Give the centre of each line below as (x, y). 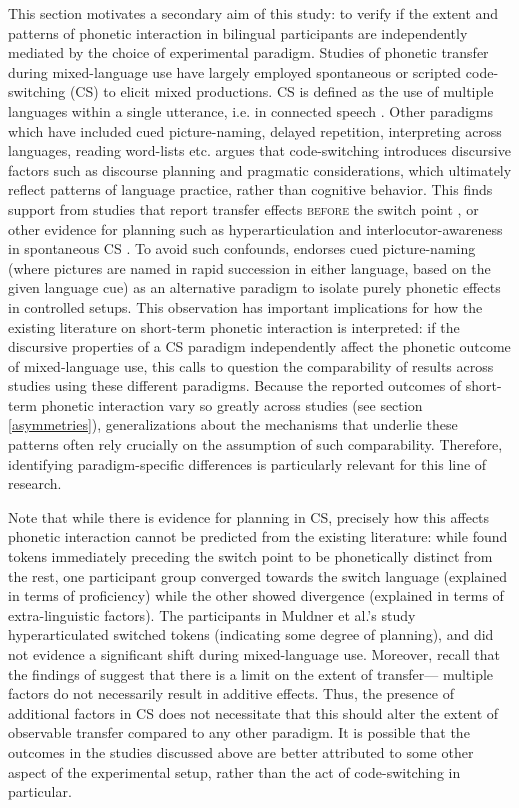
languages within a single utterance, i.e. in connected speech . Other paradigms (250, 110)
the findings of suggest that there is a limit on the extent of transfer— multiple (251, 673)
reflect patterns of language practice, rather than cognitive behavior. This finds (250, 189)
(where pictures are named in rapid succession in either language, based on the (249, 267)
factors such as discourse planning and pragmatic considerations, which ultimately (260, 169)
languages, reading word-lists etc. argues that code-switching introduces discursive (259, 150)
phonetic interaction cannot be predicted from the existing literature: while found (258, 536)
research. (35, 483)
